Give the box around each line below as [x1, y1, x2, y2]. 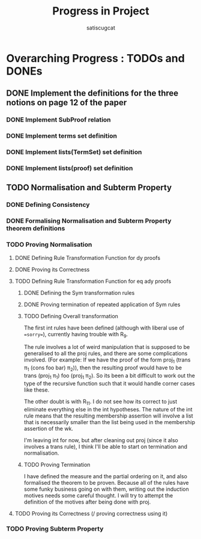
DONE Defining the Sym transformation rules [23, 289, 135, 296]
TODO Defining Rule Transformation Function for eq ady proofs [14, 277, 172, 285]
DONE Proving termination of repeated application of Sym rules [23, 301, 181, 308]
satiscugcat [86, 24, 116, 31]
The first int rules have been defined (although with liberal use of [23, 324, 185, 331]
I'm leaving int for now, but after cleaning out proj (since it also [23, 436, 178, 443]
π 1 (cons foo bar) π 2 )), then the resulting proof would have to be [23, 364, 182, 372]
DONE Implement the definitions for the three [6, 88, 179, 99]
